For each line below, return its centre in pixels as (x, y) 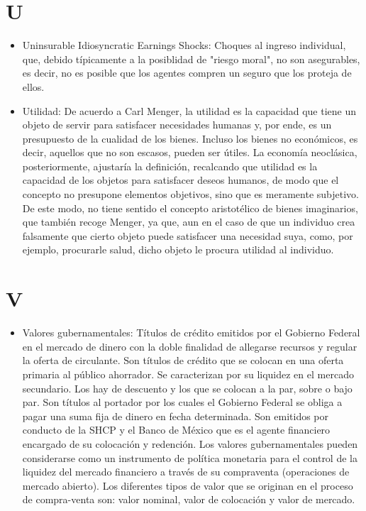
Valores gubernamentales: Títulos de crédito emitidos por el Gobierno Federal (191, 333)
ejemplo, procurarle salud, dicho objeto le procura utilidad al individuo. (178, 249)
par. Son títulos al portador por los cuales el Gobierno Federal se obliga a (182, 402)
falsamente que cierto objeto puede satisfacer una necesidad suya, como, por (188, 235)
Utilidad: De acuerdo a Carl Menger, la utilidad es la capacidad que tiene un (189, 110)
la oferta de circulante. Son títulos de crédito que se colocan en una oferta (183, 360)
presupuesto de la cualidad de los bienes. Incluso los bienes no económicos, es (190, 138)
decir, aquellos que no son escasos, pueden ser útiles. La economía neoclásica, (190, 152)
